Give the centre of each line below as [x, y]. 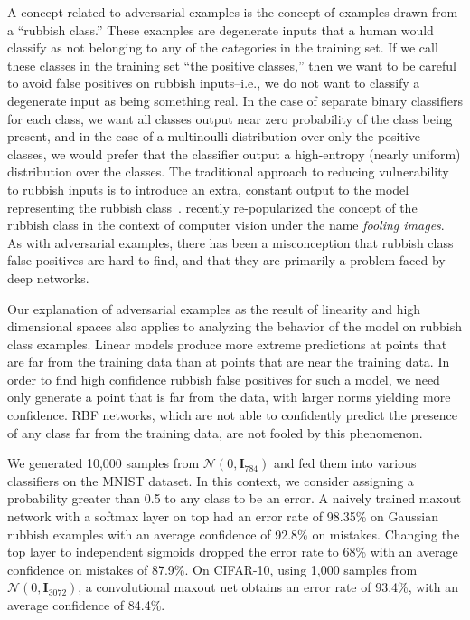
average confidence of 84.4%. [86, 605]
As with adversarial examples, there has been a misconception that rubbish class [230, 242]
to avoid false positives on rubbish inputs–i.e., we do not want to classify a [214, 83]
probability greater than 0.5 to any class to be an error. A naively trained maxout [235, 498]
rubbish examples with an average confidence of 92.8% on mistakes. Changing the [234, 534]
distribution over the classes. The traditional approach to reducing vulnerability [228, 172]
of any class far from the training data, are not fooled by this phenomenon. [215, 432]
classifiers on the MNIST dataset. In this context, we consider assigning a [211, 480]
